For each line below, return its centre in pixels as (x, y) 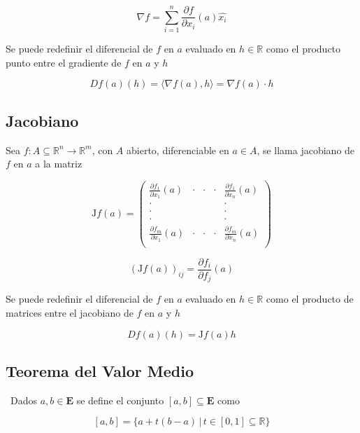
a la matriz (59, 164)
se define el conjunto (120, 400)
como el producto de (310, 299)
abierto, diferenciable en (178, 150)
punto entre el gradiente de (64, 62)
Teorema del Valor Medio (100, 370)
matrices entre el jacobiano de (70, 312)
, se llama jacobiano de (306, 150)
